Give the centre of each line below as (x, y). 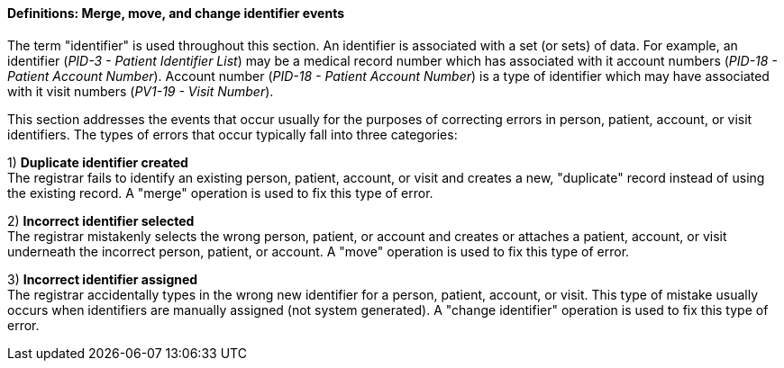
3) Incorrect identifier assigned (103, 279)
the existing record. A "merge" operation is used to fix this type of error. (220, 193)
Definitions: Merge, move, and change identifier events (176, 13)
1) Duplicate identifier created (98, 162)
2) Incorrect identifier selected (101, 220)
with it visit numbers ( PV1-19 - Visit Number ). (141, 91)
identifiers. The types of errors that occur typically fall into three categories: (232, 134)
